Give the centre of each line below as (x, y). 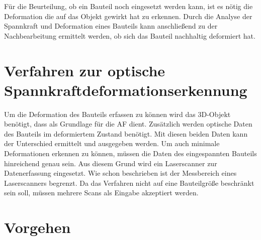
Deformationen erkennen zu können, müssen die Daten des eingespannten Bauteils (130, 153)
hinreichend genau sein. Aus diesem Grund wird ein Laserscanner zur (111, 163)
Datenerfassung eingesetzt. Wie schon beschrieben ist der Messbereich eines (120, 173)
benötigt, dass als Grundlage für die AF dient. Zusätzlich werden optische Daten (128, 124)
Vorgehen (37, 227)
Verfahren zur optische (85, 70)
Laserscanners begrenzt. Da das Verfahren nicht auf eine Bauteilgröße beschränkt (129, 183)
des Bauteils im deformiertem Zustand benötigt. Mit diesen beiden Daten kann (126, 133)
